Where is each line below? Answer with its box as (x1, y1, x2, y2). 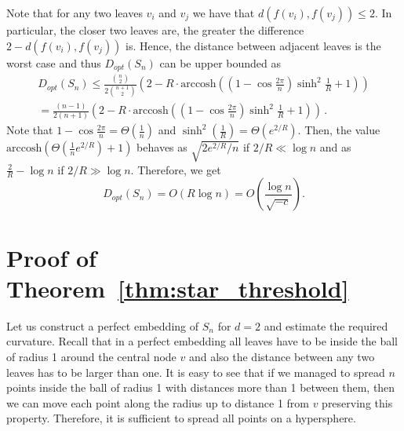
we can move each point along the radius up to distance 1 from (6, 394, 309, 411)
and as (319, 139, 351, 155)
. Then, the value (297, 122, 380, 138)
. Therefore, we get (130, 161, 221, 177)
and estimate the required (264, 317, 388, 334)
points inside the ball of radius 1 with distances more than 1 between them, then (6, 379, 395, 396)
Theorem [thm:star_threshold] (6, 272, 349, 304)
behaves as (136, 139, 187, 155)
